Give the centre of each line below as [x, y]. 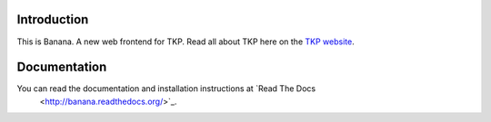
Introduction [53, 19]
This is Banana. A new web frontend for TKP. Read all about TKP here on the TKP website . [185, 42]
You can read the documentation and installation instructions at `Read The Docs [166, 89]
